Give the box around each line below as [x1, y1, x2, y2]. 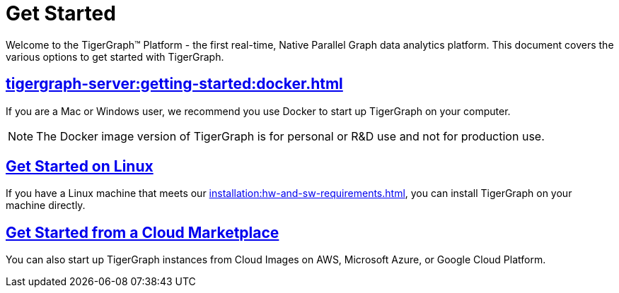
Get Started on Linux [6, 157, 154, 176]
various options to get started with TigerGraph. [6, 50, 224, 63]
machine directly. [6, 199, 86, 212]
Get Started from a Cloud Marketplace [6, 223, 279, 241]
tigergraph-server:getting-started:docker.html [6, 75, 343, 93]
